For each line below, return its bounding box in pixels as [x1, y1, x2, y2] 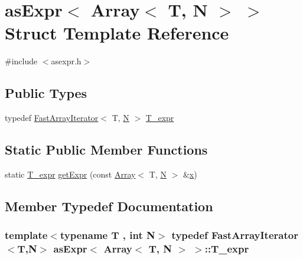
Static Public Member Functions [5, 140, 208, 159]
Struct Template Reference [5, 21, 229, 45]
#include [5, 55, 38, 67]
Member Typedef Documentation [5, 196, 213, 215]
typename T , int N [60, 228, 155, 242]
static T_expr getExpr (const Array [5, 168, 136, 180]
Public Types [5, 84, 87, 102]
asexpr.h [51, 55, 82, 67]
